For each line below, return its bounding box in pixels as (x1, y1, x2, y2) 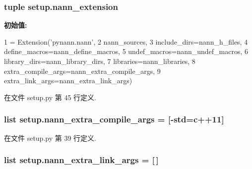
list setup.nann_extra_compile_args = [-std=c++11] (4, 113, 224, 125)
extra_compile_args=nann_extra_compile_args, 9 (4, 65, 161, 76)
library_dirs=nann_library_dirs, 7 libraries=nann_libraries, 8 (4, 56, 195, 66)
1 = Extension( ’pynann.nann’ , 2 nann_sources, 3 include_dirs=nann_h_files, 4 (4, 36, 248, 47)
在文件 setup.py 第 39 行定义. (4, 132, 96, 143)
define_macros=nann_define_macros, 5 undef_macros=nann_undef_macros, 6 (4, 46, 249, 56)
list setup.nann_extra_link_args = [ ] (4, 154, 159, 166)
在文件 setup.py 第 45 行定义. (4, 92, 96, 102)
